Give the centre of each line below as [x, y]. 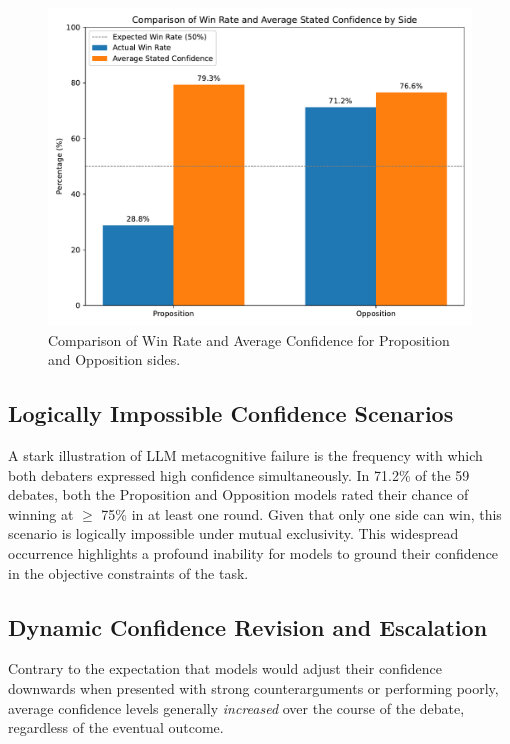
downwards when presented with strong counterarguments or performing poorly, [253, 687]
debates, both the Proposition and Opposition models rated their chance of [238, 494]
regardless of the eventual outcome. [116, 727]
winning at [41, 513]
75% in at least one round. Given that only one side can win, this [301, 513]
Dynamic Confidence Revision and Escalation [248, 626]
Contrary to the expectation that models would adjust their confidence [225, 668]
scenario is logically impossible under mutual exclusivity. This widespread [233, 533]
